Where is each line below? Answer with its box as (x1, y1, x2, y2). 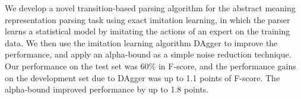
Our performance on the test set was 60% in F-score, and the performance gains (5, 59, 296, 72)
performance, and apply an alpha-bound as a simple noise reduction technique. (5, 48, 292, 60)
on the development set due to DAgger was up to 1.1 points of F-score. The (5, 71, 280, 84)
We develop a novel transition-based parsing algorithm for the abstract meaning (5, 2, 296, 14)
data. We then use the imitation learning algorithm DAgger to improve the (5, 36, 278, 49)
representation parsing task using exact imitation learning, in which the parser (5, 13, 290, 25)
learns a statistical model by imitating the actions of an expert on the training (5, 25, 290, 37)
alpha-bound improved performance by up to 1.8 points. (5, 83, 209, 95)
